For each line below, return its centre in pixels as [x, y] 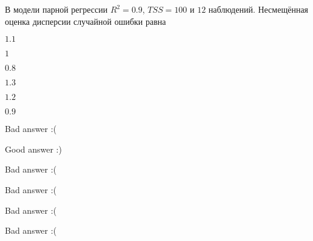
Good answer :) [33, 149]
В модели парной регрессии [56, 9]
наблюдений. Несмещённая [258, 9]
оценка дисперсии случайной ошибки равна [86, 21]
